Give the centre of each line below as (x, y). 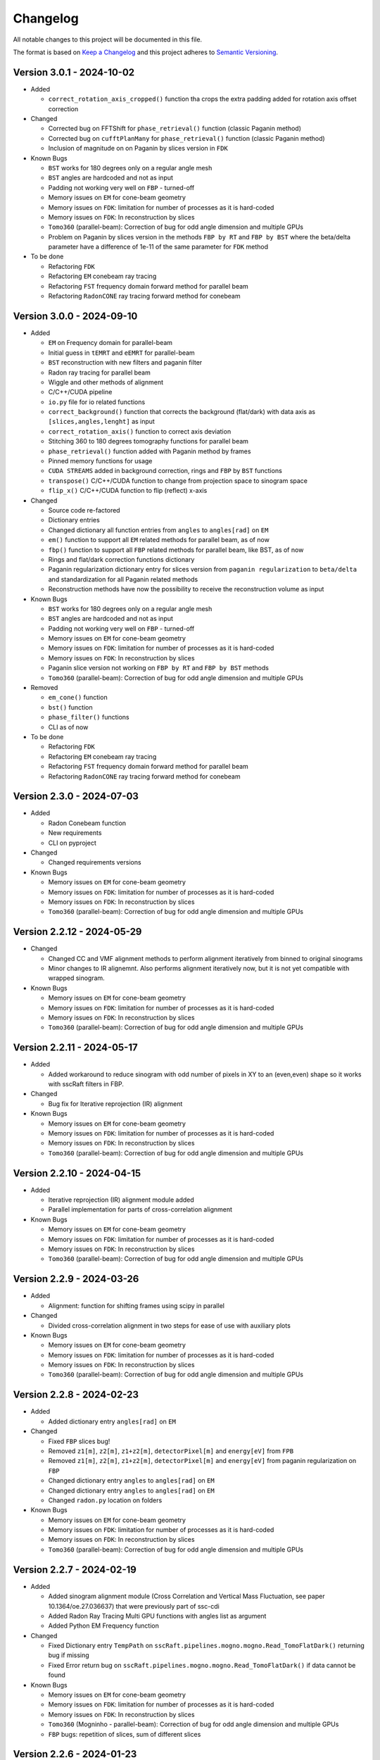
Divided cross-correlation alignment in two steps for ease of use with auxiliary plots (170, 1325)
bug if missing (69, 1655)
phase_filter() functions (89, 717)
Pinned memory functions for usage (100, 461)
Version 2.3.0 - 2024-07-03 (76, 797)
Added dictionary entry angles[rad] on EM (112, 1421)
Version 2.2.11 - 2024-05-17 (75, 1048)
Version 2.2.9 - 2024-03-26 (76, 1279)
